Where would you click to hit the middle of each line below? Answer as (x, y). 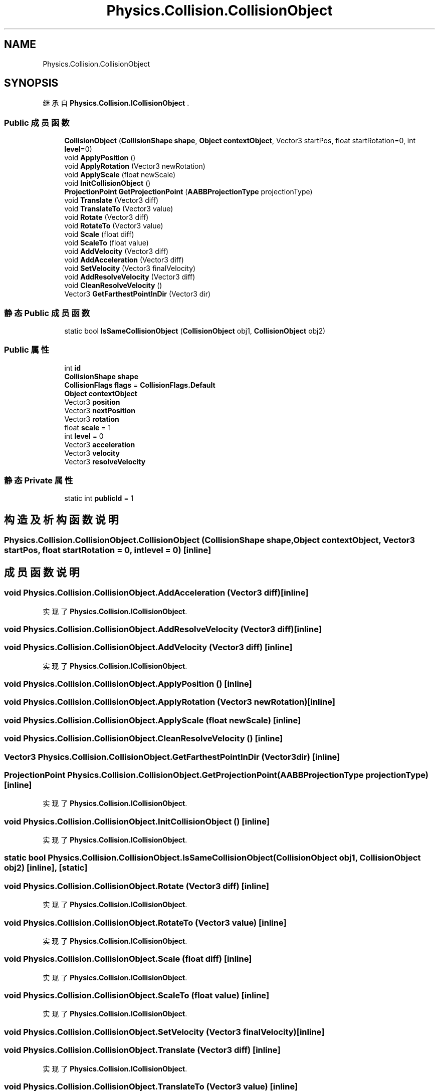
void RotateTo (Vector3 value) (114, 226)
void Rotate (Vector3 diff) (106, 217)
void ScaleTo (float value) (106, 243)
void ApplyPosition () (100, 158)
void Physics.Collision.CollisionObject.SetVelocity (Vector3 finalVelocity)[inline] (164, 1032)
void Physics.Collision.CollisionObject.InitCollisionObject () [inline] (137, 821)
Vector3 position (92, 402)
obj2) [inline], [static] (46, 868)
